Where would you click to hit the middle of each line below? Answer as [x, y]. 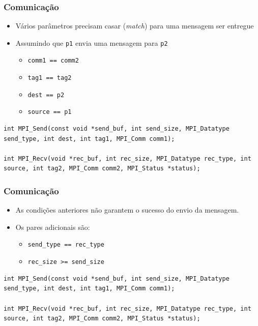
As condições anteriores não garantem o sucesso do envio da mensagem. [127, 210]
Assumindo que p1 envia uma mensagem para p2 [92, 42]
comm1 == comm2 [53, 61]
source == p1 [50, 112]
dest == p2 [46, 95]
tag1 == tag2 [50, 78]
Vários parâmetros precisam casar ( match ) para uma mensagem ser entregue [135, 26]
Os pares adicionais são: [53, 227]
